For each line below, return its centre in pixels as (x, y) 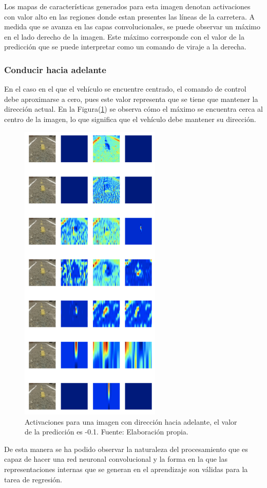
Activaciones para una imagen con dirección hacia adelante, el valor (131, 421)
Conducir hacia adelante (55, 69)
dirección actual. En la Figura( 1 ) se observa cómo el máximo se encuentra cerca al (133, 109)
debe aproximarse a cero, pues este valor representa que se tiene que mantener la (131, 99)
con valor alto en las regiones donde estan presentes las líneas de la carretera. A (129, 16)
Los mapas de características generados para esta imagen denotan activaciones (127, 6)
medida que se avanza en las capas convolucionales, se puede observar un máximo (132, 27)
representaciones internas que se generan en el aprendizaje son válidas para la (126, 469)
